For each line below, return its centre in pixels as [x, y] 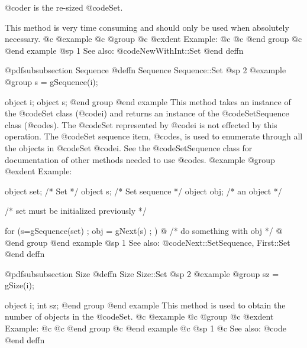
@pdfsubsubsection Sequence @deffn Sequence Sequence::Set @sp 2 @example [146, 70]
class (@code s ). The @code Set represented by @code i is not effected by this [141, 124]
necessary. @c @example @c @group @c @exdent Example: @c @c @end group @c [153, 39]
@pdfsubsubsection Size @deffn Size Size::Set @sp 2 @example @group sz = [142, 273]
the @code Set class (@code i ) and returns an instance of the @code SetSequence [147, 113]
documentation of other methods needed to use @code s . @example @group [140, 159]
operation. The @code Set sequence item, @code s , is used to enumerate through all [154, 136]
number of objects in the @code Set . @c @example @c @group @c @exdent [139, 316]
